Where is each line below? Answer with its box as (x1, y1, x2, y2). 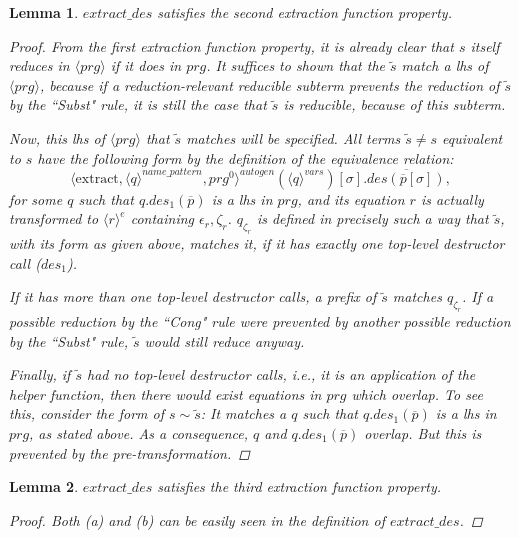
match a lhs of (401, 55, 489, 76)
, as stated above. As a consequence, (29, 422, 249, 443)
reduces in (9, 55, 70, 76)
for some (9, 188, 63, 209)
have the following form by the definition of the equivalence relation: (37, 147, 454, 168)
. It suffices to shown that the (206, 55, 386, 76)
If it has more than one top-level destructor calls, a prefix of (9, 286, 377, 307)
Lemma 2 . (9, 476, 79, 497)
